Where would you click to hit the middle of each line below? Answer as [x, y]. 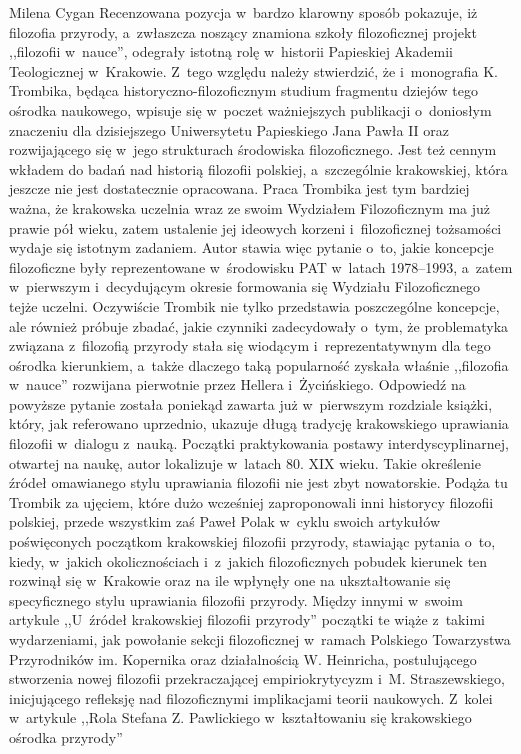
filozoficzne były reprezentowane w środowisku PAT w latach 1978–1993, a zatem [261, 266]
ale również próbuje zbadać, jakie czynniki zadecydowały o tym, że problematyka [259, 325]
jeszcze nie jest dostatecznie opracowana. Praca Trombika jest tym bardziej [239, 188]
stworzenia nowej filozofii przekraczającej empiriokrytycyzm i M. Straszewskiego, [257, 678]
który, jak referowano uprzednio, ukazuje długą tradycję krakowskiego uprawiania [259, 423]
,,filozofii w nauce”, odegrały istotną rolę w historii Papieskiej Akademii [231, 51]
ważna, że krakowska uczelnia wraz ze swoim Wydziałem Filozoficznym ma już [250, 207]
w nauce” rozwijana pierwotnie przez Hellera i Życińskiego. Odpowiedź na [237, 384]
